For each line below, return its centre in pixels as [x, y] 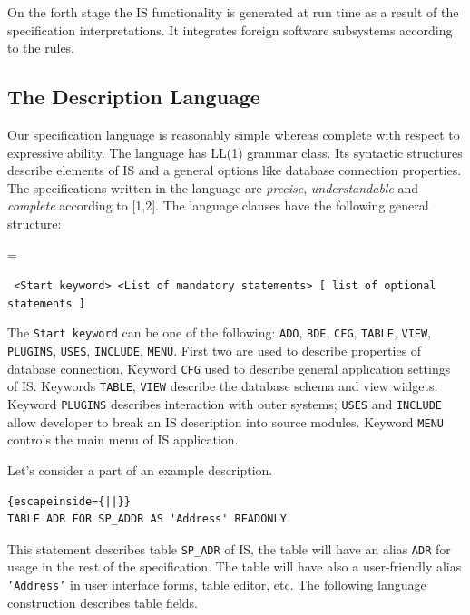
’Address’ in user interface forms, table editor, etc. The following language [217, 585]
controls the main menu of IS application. [123, 439]
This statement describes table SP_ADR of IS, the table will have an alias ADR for [229, 548]
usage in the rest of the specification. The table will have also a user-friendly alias [235, 566]
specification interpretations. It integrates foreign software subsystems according [230, 29]
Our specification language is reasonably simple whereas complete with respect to [234, 134]
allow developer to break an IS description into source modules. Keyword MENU [225, 421]
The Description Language [134, 97]
